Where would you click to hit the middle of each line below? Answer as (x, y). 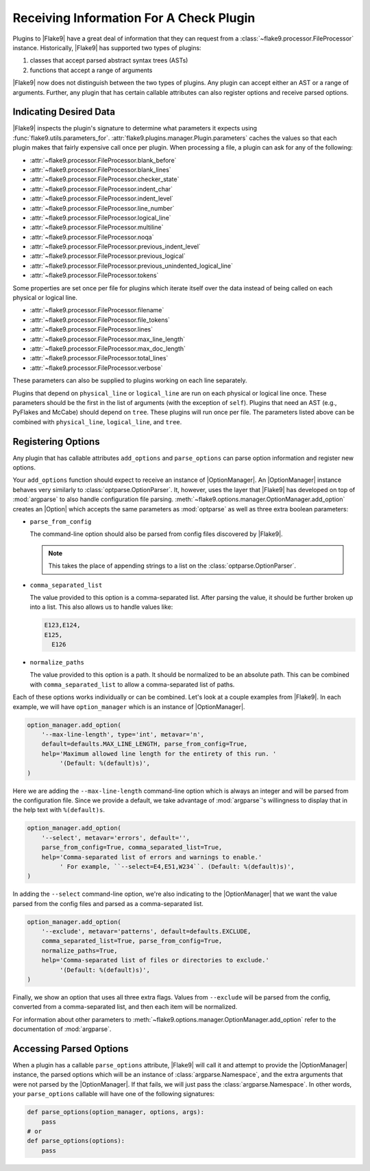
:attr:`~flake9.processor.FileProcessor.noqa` (92, 237)
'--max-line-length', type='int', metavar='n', (123, 735)
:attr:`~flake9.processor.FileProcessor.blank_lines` (100, 170)
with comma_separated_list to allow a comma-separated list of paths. (132, 684)
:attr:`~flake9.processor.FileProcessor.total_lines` (99, 358)
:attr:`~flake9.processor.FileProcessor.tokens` (94, 275)
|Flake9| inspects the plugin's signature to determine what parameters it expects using (135, 128)
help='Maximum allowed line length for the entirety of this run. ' (159, 754)
